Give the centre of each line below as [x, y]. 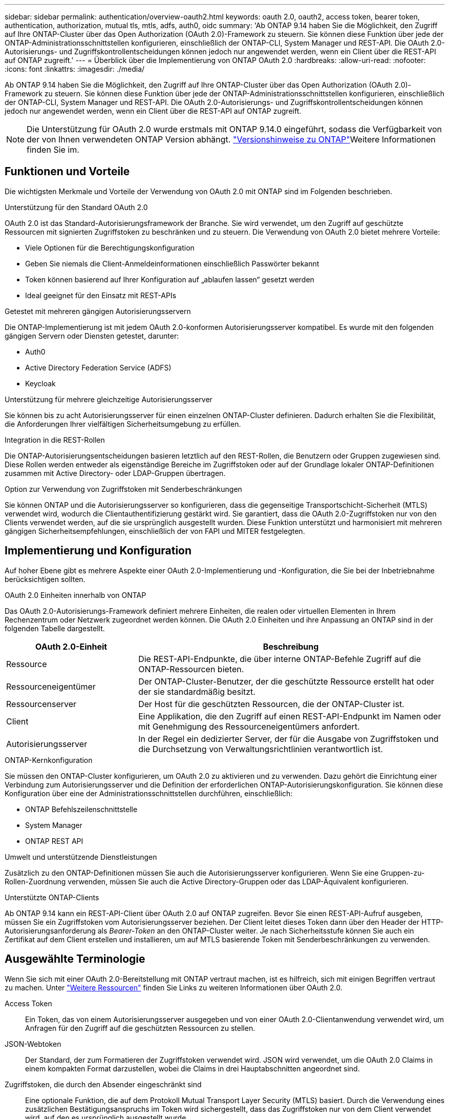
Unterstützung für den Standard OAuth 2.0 [76, 207]
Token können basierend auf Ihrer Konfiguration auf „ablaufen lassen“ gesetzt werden [170, 279]
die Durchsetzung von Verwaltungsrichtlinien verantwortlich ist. [261, 749]
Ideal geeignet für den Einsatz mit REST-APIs [101, 295]
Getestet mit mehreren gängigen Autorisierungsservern [98, 311]
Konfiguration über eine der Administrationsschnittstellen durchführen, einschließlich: [149, 793]
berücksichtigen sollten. [45, 579]
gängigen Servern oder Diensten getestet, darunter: [92, 336]
